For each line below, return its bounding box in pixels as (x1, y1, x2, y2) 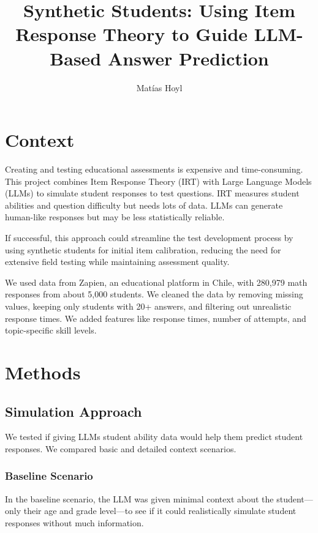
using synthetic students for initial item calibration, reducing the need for (5, 243, 281, 256)
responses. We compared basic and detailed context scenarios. (5, 442, 237, 455)
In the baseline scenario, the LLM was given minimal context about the (5, 492, 274, 505)
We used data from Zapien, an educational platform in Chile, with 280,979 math (5, 275, 308, 288)
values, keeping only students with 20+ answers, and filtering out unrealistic (5, 299, 292, 312)
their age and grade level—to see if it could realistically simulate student (23, 504, 297, 517)
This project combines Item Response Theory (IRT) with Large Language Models (5, 174, 312, 187)
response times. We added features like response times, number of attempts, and (5, 311, 306, 324)
